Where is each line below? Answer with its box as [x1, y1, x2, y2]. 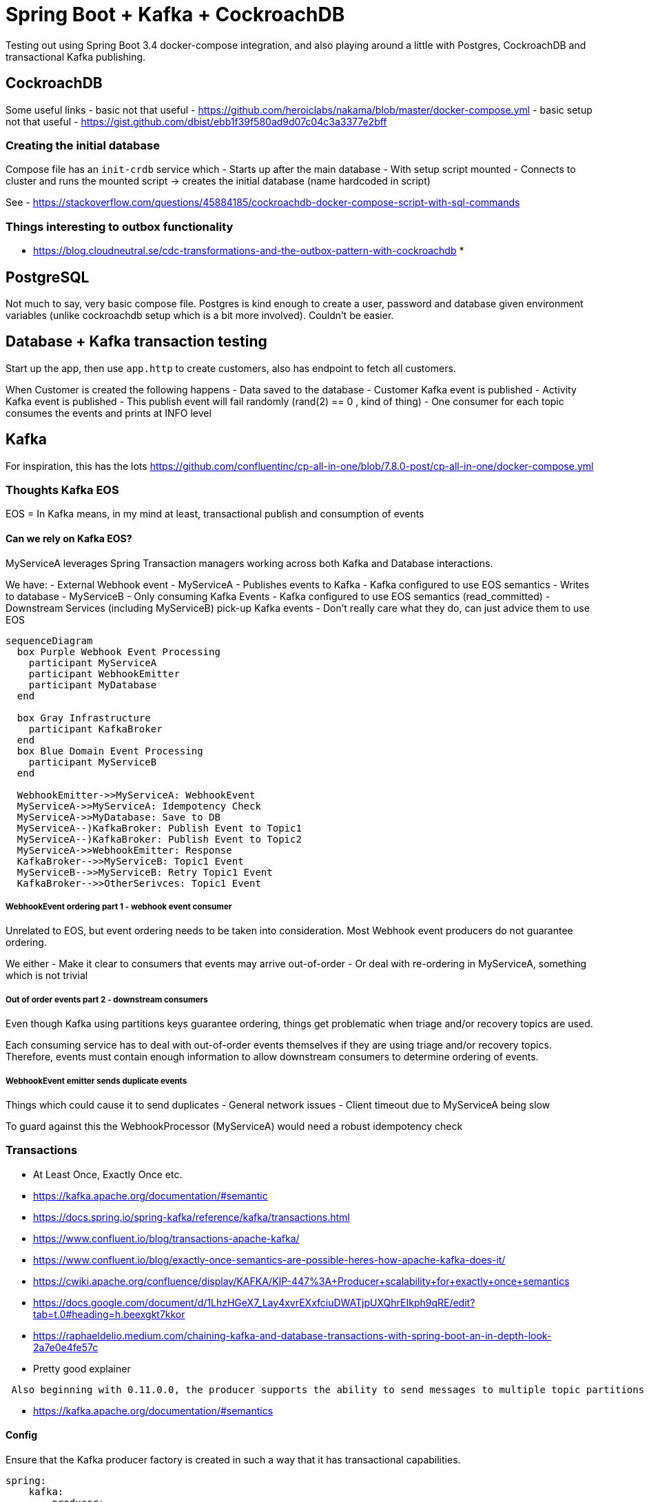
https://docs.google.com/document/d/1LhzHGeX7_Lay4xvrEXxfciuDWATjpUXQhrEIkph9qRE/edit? [33, 1296, 475, 1308]
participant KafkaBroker [28, 723, 163, 734]
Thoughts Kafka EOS [6, 483, 119, 497]
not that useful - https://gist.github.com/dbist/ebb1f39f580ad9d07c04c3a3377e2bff [6, 115, 387, 127]
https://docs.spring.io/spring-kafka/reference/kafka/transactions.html [33, 1211, 350, 1223]
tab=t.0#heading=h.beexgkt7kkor [33, 1308, 185, 1320]
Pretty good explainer [33, 1362, 131, 1375]
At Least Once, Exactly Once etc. [33, 1168, 183, 1180]
